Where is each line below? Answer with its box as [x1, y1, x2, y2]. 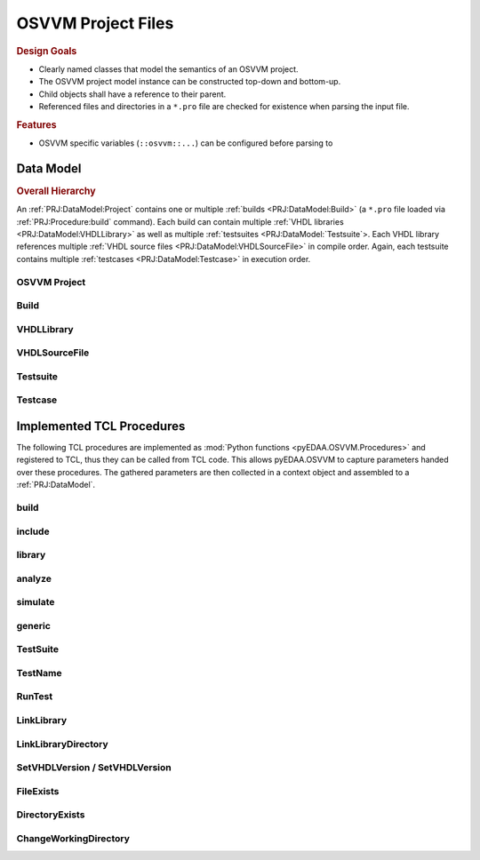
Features [16, 118, 57, 131]
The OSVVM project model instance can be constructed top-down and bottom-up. [38, 76, 341, 87]
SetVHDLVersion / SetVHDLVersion [16, 761, 172, 774]
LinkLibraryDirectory [16, 737, 108, 750]
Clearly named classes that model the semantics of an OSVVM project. [38, 63, 299, 75]
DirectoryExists [16, 808, 85, 821]
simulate [16, 596, 55, 609]
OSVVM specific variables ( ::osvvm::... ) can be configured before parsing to [38, 138, 333, 148]
